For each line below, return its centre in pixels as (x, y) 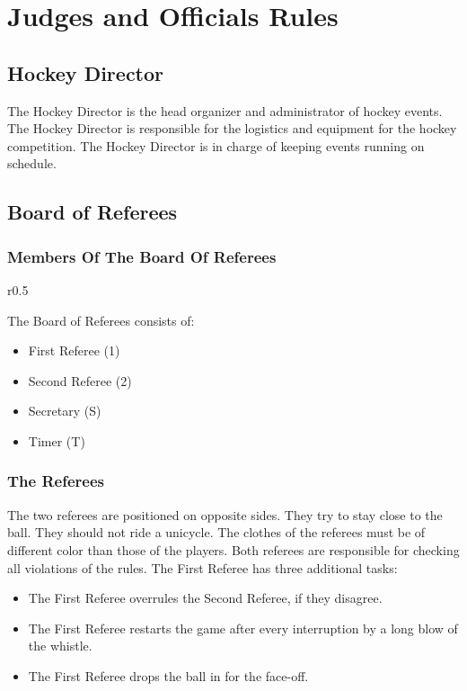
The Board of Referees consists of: (101, 320)
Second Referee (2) (80, 380)
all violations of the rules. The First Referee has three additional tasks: (203, 567)
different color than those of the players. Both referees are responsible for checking (233, 549)
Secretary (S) (65, 411)
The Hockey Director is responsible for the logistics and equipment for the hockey (232, 128)
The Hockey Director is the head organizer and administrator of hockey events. (225, 110)
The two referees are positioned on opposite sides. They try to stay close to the (225, 514)
